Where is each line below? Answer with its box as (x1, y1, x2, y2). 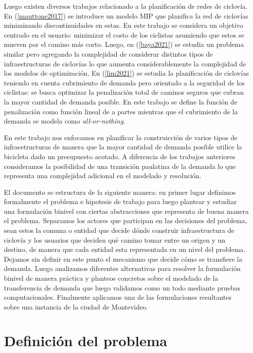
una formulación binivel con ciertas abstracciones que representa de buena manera (4, 206, 249, 216)
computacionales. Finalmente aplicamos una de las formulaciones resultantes (4, 292, 232, 302)
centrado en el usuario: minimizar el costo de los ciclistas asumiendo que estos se (4, 29, 244, 40)
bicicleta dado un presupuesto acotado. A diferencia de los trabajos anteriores (4, 151, 235, 161)
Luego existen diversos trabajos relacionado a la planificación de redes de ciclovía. (4, 1, 248, 11)
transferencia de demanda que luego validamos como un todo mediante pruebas (4, 282, 241, 292)
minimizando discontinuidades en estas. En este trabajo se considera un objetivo (4, 20, 243, 30)
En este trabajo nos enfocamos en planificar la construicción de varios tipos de (4, 132, 237, 142)
